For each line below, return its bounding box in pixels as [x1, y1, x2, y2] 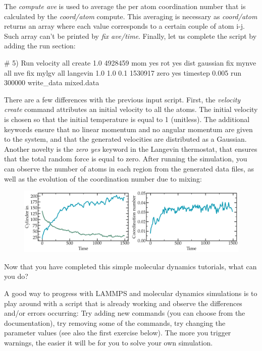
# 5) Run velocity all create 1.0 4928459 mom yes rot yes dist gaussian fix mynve [4, 57, 256, 68]
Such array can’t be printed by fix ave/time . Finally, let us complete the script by [4, 30, 257, 41]
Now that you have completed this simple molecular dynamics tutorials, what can [4, 261, 257, 271]
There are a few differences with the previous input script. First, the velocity [4, 94, 241, 104]
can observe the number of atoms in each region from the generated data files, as [4, 163, 254, 173]
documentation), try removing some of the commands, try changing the [4, 317, 226, 328]
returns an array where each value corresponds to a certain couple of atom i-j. [4, 21, 245, 31]
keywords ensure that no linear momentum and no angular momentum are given [4, 124, 253, 134]
